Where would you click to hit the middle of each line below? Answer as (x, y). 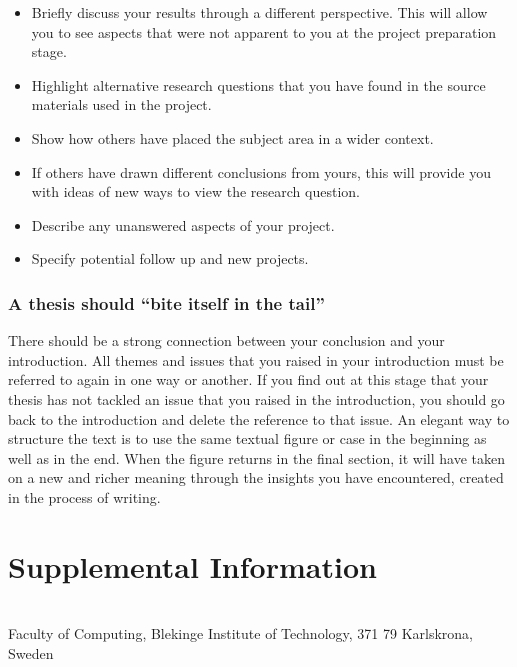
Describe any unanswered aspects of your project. (183, 224)
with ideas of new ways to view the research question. (195, 191)
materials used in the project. (121, 104)
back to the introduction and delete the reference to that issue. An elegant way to (259, 418)
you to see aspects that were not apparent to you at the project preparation (264, 31)
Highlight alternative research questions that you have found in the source (258, 84)
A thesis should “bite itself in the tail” (166, 302)
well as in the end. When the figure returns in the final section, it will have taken (256, 457)
